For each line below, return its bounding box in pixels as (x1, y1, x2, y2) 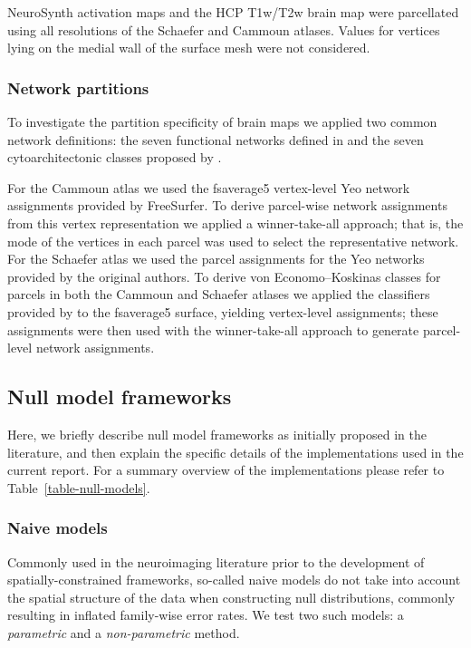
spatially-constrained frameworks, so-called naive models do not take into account (7, 570, 461, 589)
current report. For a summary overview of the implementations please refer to (7, 460, 445, 479)
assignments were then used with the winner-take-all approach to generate (7, 320, 419, 339)
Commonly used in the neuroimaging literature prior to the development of (7, 552, 425, 571)
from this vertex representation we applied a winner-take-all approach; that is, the (7, 213, 464, 232)
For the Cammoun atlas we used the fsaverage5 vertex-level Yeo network (7, 178, 410, 197)
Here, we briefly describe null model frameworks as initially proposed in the (7, 424, 427, 443)
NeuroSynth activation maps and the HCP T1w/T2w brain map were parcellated (7, 3, 459, 21)
